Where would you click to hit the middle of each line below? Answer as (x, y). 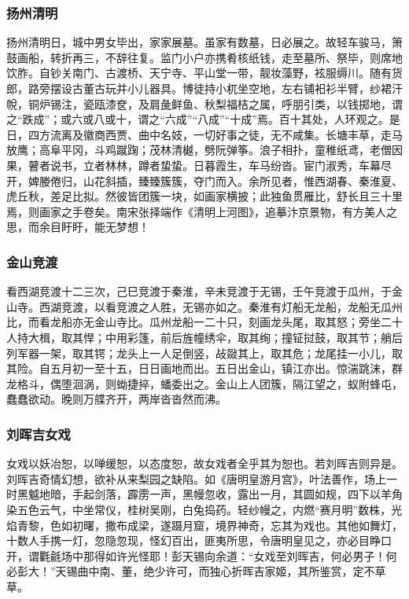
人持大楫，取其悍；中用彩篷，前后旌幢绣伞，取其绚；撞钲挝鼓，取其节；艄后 (204, 337)
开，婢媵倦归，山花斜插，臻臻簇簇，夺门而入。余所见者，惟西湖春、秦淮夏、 (204, 180)
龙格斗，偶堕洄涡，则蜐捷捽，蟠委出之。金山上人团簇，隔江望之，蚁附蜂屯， (204, 383)
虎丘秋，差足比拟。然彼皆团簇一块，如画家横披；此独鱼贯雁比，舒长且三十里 (204, 196)
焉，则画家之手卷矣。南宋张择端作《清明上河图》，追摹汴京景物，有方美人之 (202, 211)
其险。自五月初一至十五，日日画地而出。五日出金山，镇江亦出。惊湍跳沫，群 (204, 368)
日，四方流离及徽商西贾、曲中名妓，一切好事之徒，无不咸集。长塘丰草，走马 (204, 134)
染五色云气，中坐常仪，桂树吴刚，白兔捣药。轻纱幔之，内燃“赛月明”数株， (199, 509)
